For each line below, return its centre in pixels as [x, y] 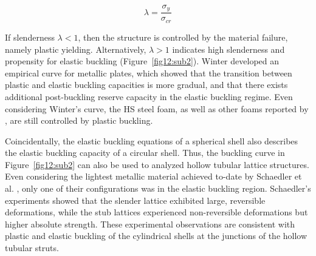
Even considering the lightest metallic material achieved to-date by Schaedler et [153, 176]
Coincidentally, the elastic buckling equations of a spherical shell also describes [152, 140]
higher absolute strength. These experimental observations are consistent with [150, 224]
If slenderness [30, 37]
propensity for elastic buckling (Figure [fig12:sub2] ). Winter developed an [142, 61]
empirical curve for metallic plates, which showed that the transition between [149, 72]
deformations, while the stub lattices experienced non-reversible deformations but [156, 212]
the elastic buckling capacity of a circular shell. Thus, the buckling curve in [145, 153]
